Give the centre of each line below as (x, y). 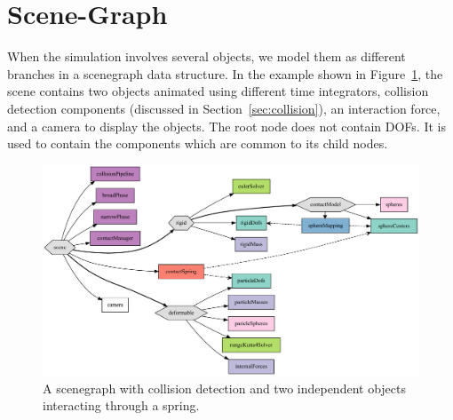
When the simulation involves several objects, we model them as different (207, 56)
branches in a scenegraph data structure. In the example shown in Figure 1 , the (225, 73)
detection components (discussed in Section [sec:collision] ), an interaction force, (224, 108)
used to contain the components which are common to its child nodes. (198, 143)
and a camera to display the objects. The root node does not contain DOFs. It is (226, 126)
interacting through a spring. (121, 405)
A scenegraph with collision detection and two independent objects (224, 388)
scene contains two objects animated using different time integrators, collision (218, 91)
